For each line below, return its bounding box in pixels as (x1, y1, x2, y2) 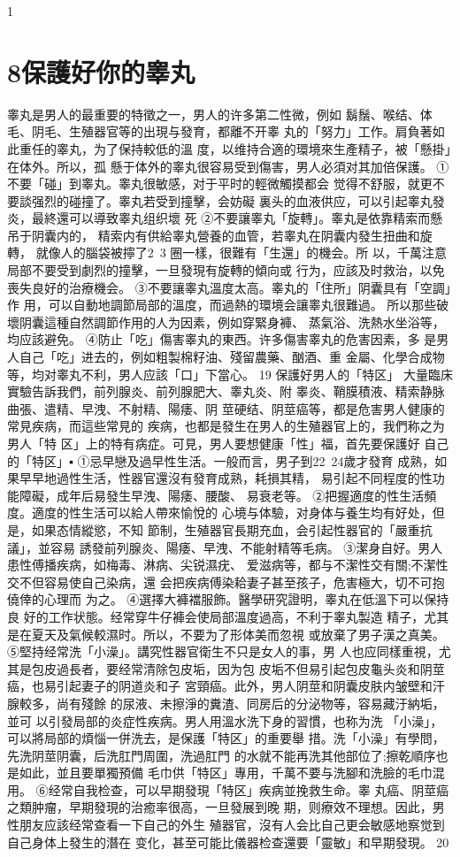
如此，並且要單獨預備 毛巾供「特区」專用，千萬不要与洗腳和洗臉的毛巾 (19, 763, 433, 782)
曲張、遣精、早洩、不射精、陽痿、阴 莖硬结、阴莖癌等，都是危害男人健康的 (7, 399, 445, 417)
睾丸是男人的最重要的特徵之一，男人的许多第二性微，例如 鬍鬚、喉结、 (7, 104, 420, 123)
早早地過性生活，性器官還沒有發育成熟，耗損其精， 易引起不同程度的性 (19, 469, 433, 487)
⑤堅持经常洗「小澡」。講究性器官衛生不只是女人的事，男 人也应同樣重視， (7, 642, 439, 661)
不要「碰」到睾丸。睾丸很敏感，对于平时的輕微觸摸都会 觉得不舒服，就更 (7, 174, 433, 193)
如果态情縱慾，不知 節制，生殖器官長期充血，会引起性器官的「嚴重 (31, 520, 420, 539)
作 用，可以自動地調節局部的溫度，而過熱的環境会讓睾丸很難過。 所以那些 (7, 295, 437, 314)
